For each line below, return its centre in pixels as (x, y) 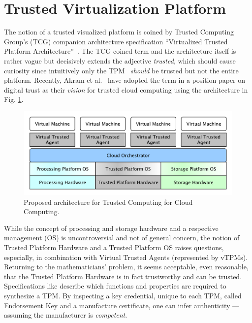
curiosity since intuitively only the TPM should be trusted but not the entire (121, 70)
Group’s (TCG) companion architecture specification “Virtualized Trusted (116, 41)
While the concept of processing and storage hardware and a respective (111, 228)
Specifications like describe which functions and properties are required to (115, 286)
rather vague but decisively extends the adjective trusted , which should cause (120, 60)
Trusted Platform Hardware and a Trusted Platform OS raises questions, (114, 247)
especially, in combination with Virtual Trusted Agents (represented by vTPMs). (126, 257)
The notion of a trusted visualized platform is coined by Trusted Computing (119, 32)
